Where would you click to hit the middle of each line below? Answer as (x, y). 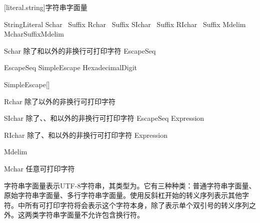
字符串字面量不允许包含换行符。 (91, 215)
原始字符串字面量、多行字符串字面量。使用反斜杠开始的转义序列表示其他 (123, 195)
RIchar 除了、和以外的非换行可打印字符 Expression (86, 135)
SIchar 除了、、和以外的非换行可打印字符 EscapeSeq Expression (104, 118)
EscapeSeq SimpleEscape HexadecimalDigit (70, 67)
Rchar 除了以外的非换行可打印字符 (60, 101)
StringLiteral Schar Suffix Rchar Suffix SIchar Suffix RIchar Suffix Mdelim (125, 24)
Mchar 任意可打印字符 (39, 168)
